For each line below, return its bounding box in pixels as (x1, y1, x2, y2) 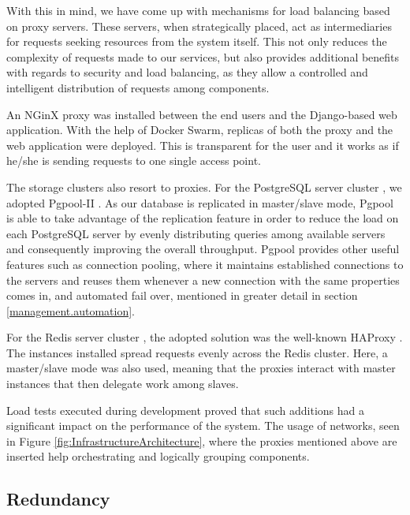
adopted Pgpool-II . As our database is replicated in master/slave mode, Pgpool (6, 194, 393, 211)
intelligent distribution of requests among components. (6, 79, 270, 95)
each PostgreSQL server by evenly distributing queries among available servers (6, 225, 386, 241)
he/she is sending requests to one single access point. (6, 152, 261, 169)
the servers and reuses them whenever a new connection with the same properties (6, 271, 400, 288)
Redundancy (6, 487, 110, 511)
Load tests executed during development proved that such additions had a (6, 401, 365, 418)
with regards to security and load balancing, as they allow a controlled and (6, 64, 368, 80)
